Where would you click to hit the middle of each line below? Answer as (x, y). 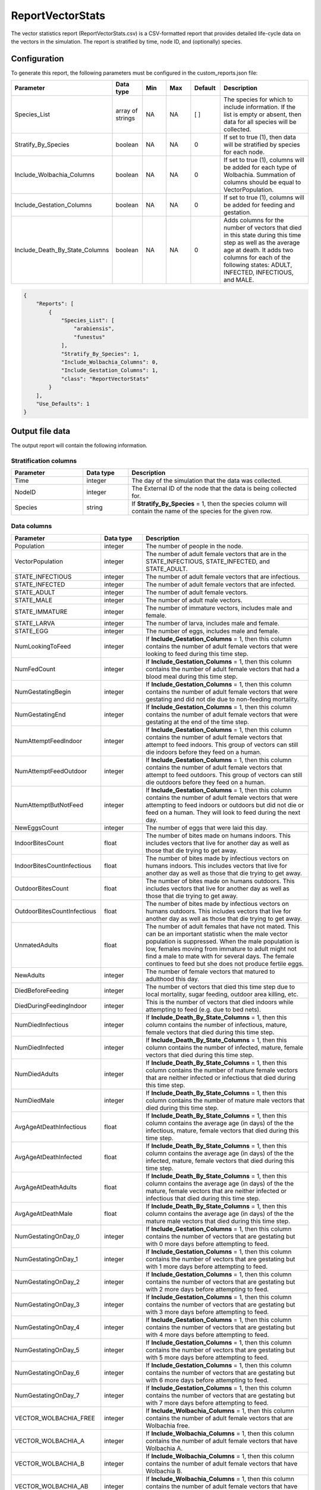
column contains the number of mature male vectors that (226, 1100)
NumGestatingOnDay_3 (47, 1304)
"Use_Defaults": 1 (63, 403)
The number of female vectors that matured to (211, 971)
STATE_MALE (34, 600)
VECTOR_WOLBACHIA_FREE (55, 1418)
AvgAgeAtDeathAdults (46, 1187)
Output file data (41, 431)
